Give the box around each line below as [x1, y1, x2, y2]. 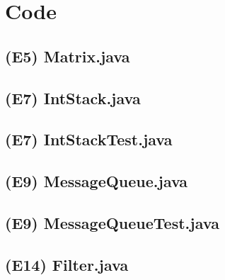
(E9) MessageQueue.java [5, 170, 188, 192]
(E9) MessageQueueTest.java [5, 211, 219, 233]
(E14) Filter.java [5, 253, 129, 275]
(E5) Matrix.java [5, 45, 130, 67]
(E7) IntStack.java [5, 86, 141, 108]
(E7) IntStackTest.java [5, 128, 173, 150]
